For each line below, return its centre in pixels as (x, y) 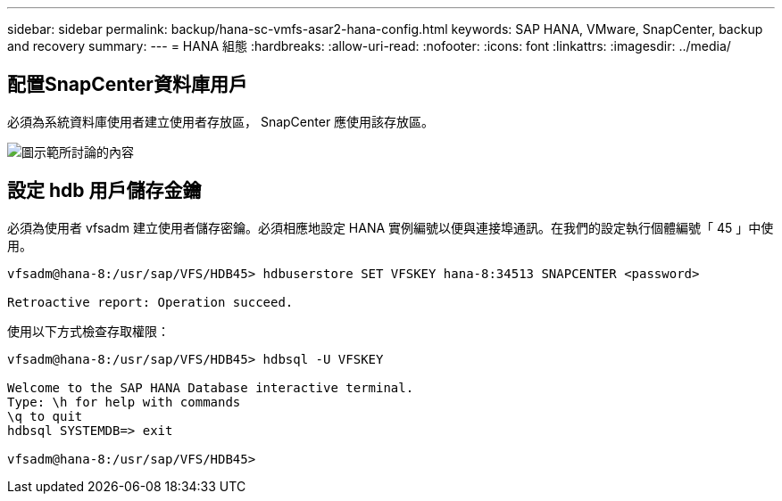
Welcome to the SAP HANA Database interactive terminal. (211, 387)
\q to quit (45, 416)
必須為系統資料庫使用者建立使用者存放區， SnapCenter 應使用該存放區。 (221, 121)
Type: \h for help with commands (124, 402)
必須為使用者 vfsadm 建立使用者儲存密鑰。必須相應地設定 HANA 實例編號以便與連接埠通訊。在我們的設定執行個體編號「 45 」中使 (391, 227)
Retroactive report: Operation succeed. (150, 302)
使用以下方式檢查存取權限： (88, 331)
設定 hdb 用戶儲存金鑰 (104, 191)
